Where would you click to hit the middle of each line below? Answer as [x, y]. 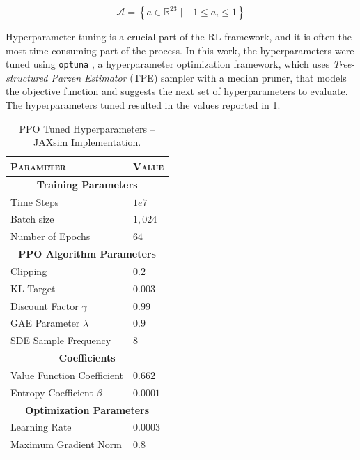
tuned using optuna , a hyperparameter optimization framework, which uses [168, 64]
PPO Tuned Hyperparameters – [87, 128]
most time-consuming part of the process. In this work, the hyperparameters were [180, 50]
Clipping [29, 270]
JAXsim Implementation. [87, 142]
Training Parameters [87, 184]
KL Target [33, 288]
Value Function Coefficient [67, 374]
